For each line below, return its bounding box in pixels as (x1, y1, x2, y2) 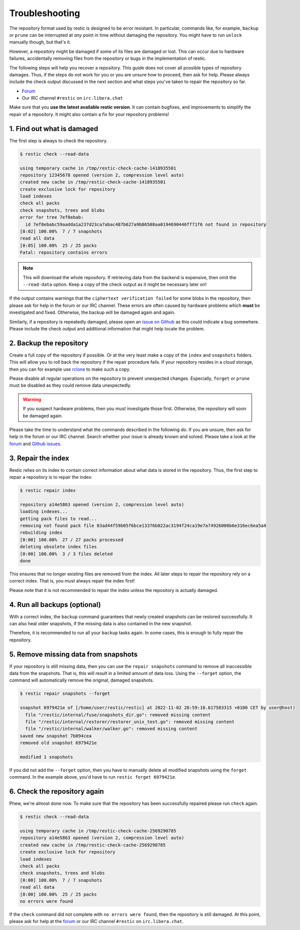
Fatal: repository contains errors (20, 249, 108, 256)
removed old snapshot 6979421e (20, 740, 97, 746)
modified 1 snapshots (20, 754, 73, 759)
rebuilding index (20, 530, 63, 536)
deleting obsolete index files (20, 544, 97, 550)
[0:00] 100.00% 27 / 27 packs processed (20, 537, 124, 543)
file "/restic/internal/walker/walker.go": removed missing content (25, 726, 198, 732)
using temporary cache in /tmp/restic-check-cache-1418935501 (20, 165, 176, 171)
